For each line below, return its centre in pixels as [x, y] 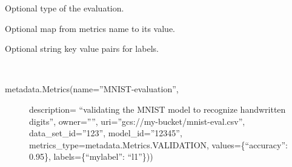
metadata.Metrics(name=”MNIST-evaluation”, [92, 89]
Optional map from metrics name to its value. [90, 28]
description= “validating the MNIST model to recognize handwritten [158, 109]
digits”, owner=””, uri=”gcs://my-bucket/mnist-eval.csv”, [137, 121]
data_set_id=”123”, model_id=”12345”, [106, 133]
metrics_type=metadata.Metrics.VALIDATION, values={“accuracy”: [158, 144]
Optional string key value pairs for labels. [82, 49]
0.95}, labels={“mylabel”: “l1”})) [91, 156]
